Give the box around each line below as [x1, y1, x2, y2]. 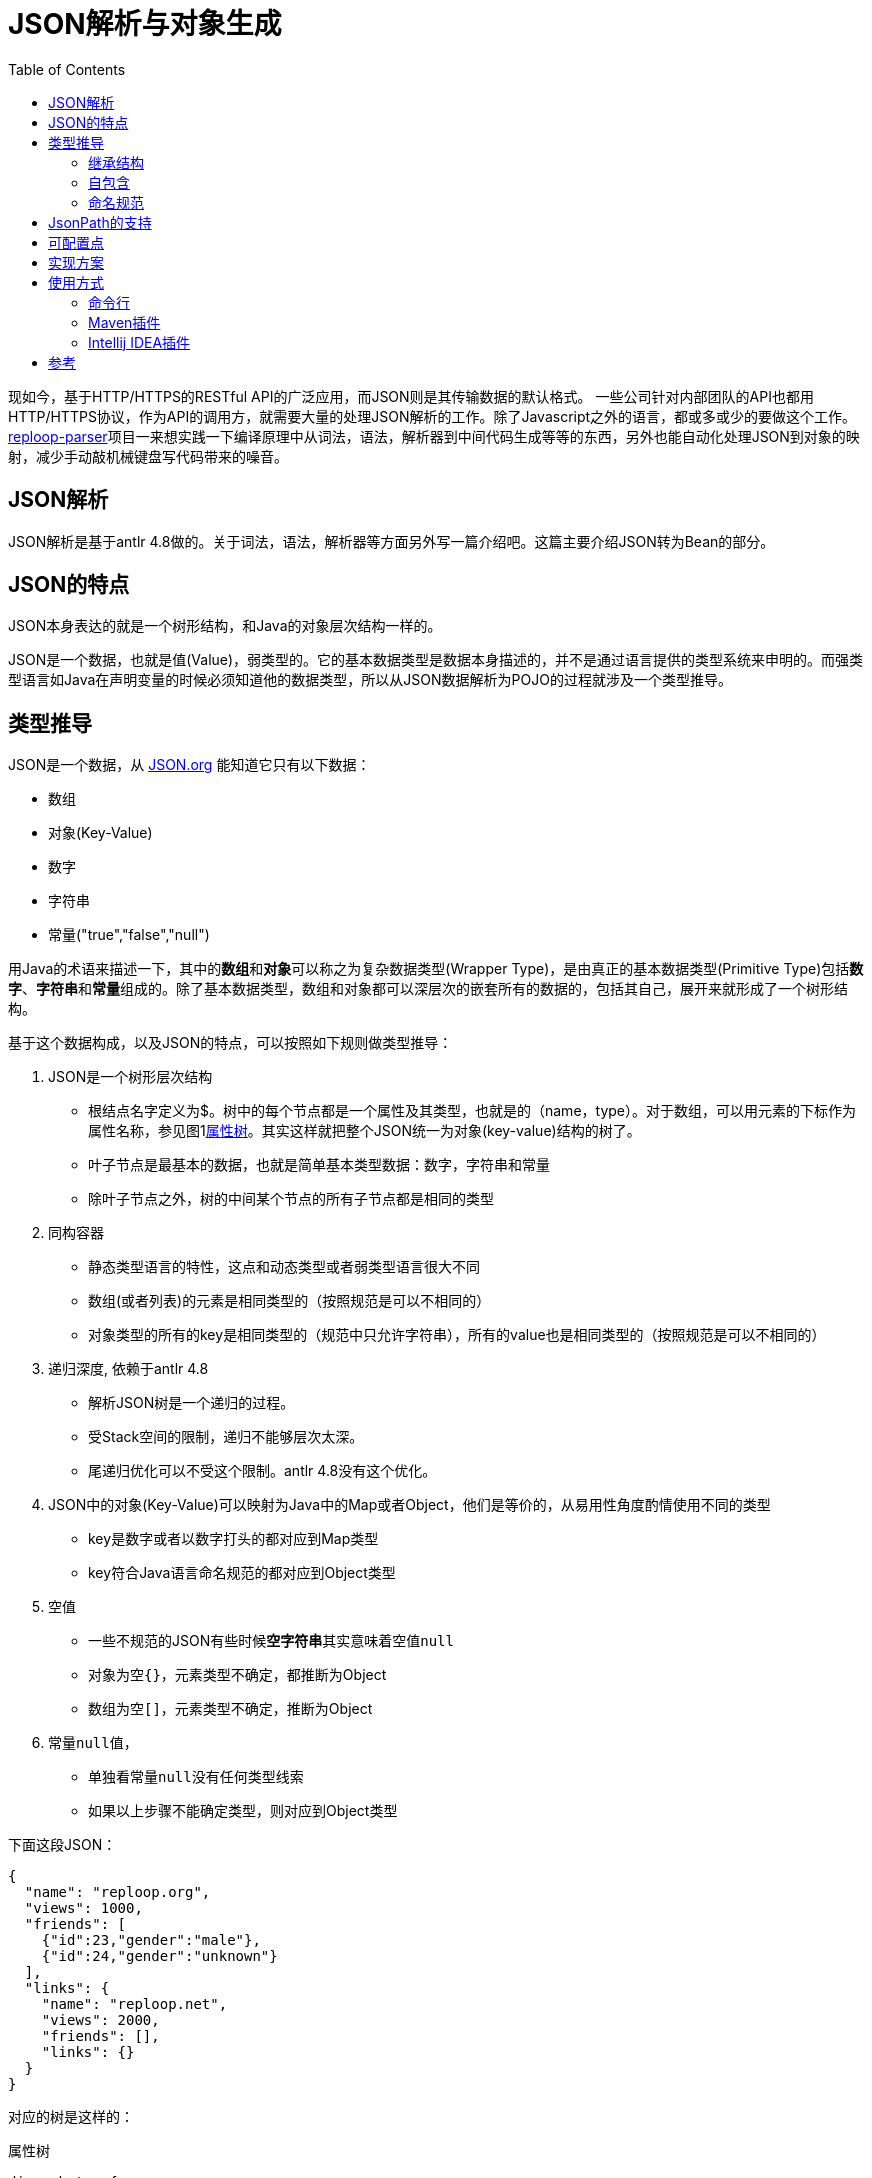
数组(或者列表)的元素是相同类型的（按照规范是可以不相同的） [88, 1292, 491, 1310]
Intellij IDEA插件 [88, 333, 191, 351]
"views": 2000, [41, 2012, 160, 2029]
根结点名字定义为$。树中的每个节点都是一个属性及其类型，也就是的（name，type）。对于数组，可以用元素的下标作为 [88, 1102, 856, 1120]
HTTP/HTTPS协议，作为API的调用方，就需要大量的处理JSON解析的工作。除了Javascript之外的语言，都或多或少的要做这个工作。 [8, 407, 857, 425]
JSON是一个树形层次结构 [48, 1068, 213, 1086]
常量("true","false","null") [48, 926, 210, 944]
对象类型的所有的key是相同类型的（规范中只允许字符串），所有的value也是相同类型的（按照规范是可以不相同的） [88, 1326, 826, 1344]
